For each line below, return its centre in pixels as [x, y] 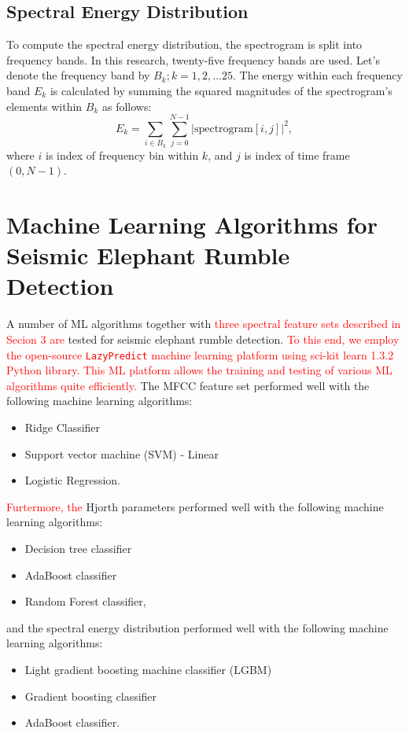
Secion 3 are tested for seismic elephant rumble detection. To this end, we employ [203, 339]
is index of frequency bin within [122, 155]
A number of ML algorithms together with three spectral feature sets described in [204, 324]
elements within [44, 106]
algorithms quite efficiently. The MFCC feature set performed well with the [188, 385]
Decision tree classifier [78, 548]
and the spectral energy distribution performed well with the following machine [197, 627]
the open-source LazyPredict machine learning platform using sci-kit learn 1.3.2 [200, 354]
